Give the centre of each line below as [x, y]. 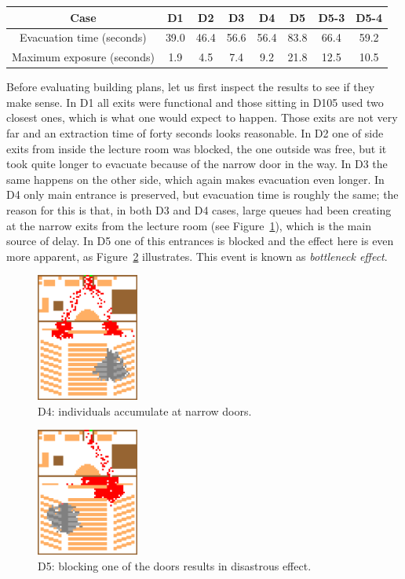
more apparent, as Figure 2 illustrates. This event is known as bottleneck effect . [197, 256]
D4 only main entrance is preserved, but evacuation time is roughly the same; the [202, 194]
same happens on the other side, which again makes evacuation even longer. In [195, 179]
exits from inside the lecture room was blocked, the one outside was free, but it [197, 148]
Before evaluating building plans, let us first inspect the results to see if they [191, 87]
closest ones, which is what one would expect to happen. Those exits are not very [202, 117]
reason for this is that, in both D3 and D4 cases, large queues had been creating [199, 210]
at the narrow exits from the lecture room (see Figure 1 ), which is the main [189, 225]
